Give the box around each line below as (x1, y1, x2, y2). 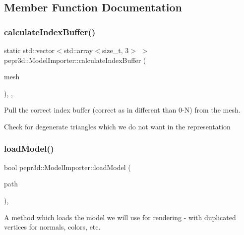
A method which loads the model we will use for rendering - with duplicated (4, 212, 236, 222)
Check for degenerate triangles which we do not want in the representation (4, 121, 231, 131)
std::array (63, 45, 93, 55)
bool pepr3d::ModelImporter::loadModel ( (4, 162, 131, 172)
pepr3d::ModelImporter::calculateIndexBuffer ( (4, 55, 146, 65)
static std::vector (4, 45, 55, 55)
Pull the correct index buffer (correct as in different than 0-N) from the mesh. (4, 105, 241, 115)
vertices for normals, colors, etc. (4, 222, 101, 232)
